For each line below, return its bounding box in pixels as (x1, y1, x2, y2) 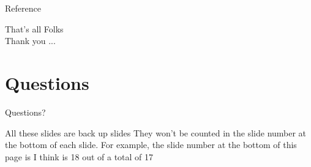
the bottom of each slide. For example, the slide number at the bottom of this (5, 138, 297, 151)
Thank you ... (5, 34, 56, 47)
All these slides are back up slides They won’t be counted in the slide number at (5, 126, 307, 139)
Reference (5, 2, 41, 14)
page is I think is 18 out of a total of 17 (5, 150, 154, 163)
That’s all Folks (5, 22, 64, 35)
